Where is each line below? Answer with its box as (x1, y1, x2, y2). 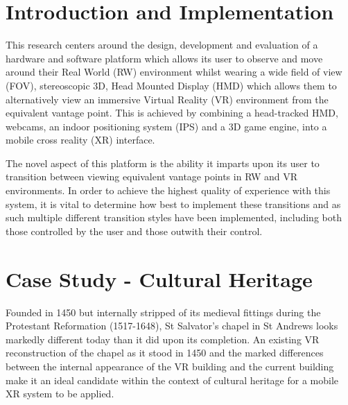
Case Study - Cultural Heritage (6, 264, 313, 293)
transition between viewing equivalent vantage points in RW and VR (6, 169, 297, 184)
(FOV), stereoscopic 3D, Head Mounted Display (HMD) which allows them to (6, 78, 337, 92)
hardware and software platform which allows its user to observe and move (6, 51, 323, 65)
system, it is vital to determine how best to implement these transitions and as (6, 196, 341, 211)
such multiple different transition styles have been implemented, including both (6, 210, 342, 225)
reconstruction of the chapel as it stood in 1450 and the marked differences (6, 345, 324, 360)
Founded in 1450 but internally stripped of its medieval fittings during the (6, 304, 321, 319)
